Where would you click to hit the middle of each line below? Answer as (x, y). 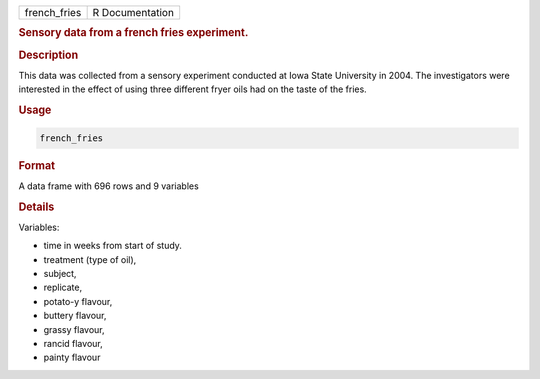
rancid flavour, (73, 343)
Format (36, 165)
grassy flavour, (74, 329)
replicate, (63, 287)
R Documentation (133, 12)
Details (36, 207)
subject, (60, 274)
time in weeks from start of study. (112, 246)
